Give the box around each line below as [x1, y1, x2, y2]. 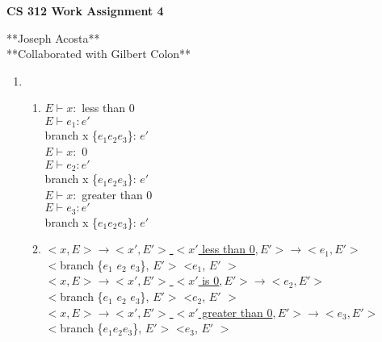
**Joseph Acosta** [6, 29, 100, 46]
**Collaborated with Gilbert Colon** [6, 45, 191, 62]
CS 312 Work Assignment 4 [6, 2, 164, 19]
